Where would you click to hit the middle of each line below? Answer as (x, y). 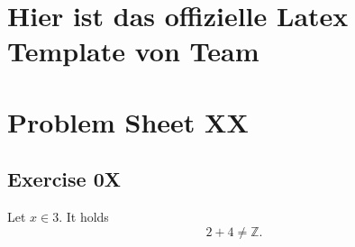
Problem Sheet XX (128, 121)
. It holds (84, 217)
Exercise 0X (64, 179)
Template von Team (133, 51)
